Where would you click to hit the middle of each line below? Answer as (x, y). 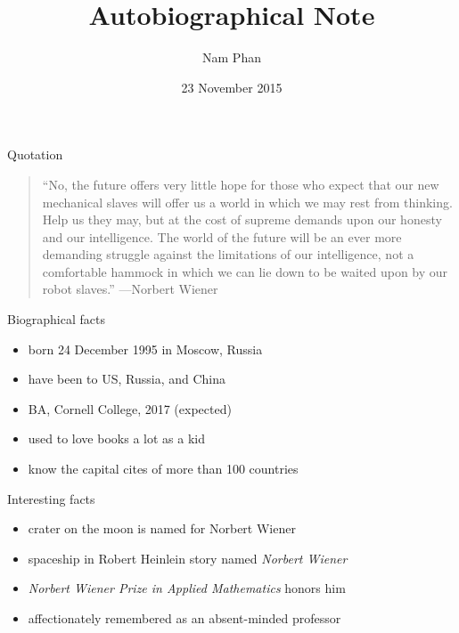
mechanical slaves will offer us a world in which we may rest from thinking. (247, 202)
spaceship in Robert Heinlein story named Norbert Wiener (188, 558)
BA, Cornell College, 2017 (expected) (130, 408)
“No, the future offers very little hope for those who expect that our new (241, 184)
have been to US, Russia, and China (127, 379)
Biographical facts (56, 319)
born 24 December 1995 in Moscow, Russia (145, 349)
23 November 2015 (232, 87)
